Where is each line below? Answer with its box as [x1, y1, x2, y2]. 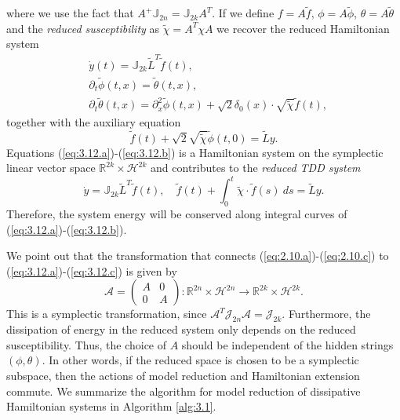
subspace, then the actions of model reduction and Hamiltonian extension [6, 367, 360, 384]
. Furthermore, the [282, 305, 371, 322]
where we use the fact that [6, 5, 134, 21]
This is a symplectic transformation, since [6, 305, 207, 322]
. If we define [212, 5, 275, 21]
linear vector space [6, 159, 96, 176]
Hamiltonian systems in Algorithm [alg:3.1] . [6, 398, 216, 415]
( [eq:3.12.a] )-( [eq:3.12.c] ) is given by [6, 262, 177, 279]
